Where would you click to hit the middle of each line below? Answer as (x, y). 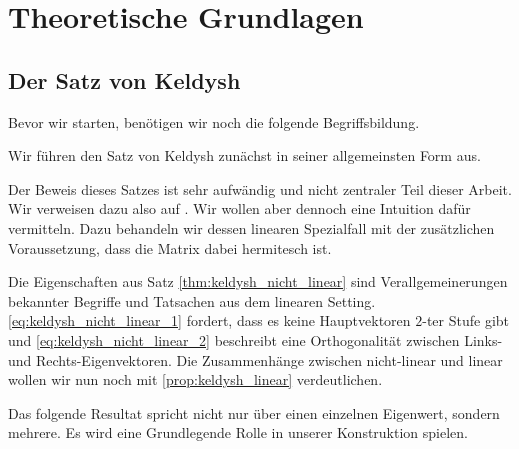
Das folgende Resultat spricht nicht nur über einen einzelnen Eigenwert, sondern (254, 412)
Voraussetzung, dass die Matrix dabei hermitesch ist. (170, 247)
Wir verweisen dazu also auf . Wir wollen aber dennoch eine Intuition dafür (239, 208)
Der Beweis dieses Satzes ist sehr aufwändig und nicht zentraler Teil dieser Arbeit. (260, 188)
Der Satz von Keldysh (124, 79)
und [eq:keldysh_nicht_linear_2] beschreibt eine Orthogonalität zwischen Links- (255, 339)
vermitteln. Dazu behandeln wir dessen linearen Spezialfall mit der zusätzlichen (251, 227)
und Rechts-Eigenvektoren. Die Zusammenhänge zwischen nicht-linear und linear (255, 359)
